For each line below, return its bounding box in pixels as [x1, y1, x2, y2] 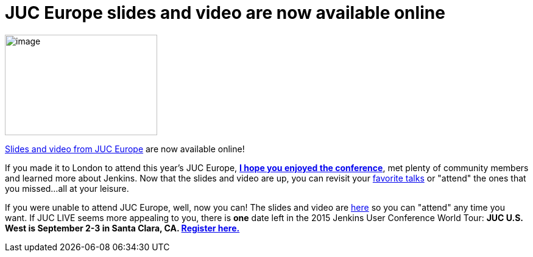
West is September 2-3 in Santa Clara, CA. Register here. [5, 222, 240, 233]
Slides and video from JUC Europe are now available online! [5, 143, 245, 154]
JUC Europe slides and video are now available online [5, 2, 445, 23]
